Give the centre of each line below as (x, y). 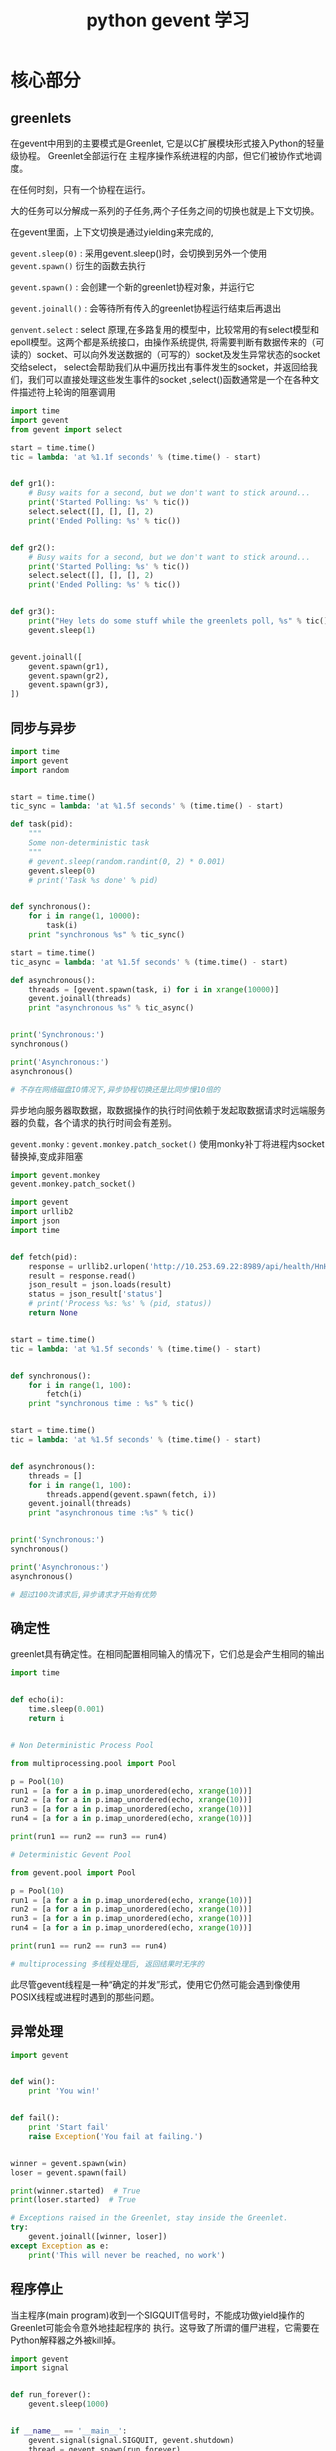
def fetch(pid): (44, 1257)
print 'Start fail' (69, 2127)
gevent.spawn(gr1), (69, 666)
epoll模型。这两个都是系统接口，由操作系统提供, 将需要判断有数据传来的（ (163, 342)
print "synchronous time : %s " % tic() (111, 1404)
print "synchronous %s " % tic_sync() (107, 935)
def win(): (33, 2082)
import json (35, 1221)
